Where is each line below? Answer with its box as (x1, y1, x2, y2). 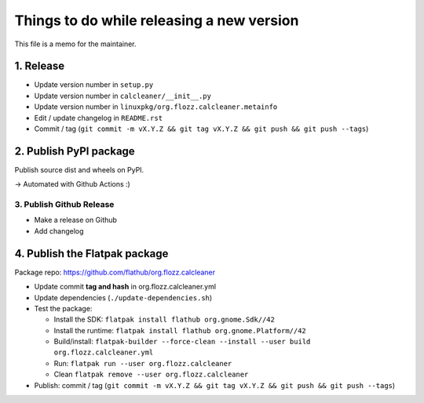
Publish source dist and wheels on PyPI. (14, 165, 144, 174)
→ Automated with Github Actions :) (14, 180, 131, 189)
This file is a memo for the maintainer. (14, 39, 137, 49)
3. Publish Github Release (14, 199, 115, 210)
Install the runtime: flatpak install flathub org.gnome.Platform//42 (53, 325, 306, 335)
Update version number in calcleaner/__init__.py (34, 91, 212, 100)
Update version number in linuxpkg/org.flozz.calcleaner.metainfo (34, 102, 278, 111)
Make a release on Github (34, 216, 118, 225)
